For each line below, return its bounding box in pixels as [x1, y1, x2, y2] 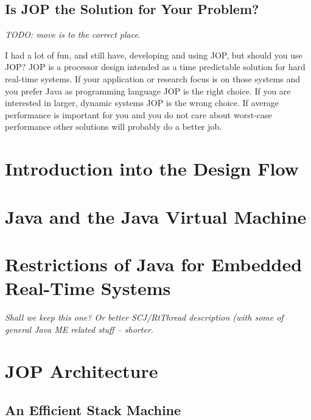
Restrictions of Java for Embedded [5, 251, 302, 276]
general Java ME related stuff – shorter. [5, 322, 154, 335]
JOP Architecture [5, 358, 158, 383]
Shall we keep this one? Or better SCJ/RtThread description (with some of [5, 311, 284, 324]
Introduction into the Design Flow [5, 156, 299, 181]
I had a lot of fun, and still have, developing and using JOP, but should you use [5, 48, 302, 61]
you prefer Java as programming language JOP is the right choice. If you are [5, 84, 291, 97]
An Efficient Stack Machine [5, 400, 181, 419]
